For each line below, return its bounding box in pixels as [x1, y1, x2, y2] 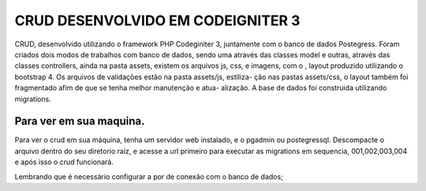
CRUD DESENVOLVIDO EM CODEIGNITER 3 [14, 12, 301, 29]
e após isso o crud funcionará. [14, 157, 114, 167]
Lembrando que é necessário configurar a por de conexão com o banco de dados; [14, 171, 283, 181]
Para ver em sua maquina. [14, 115, 145, 128]
